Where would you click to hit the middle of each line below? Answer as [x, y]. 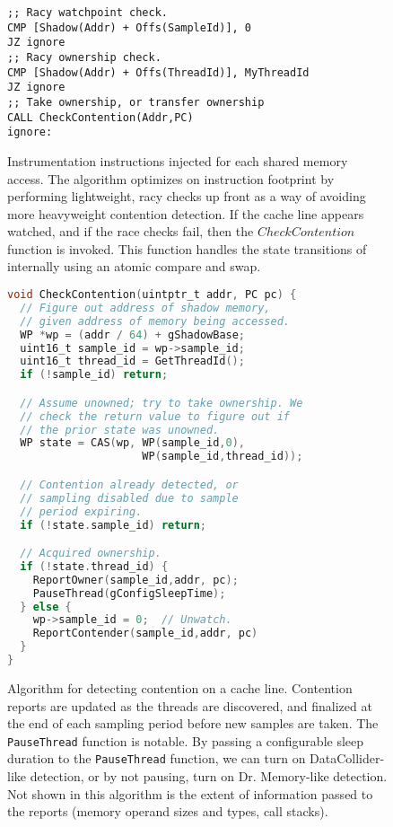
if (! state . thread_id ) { [94, 566]
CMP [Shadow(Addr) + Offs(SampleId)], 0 [130, 27]
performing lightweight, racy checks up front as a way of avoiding [187, 196]
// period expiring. [81, 511]
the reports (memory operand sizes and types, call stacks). [168, 811]
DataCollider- [347, 758]
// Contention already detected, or [129, 484]
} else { [46, 607]
